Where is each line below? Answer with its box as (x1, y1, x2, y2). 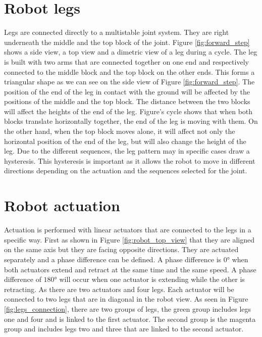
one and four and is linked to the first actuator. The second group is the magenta (4, 313, 256, 324)
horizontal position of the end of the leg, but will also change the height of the (4, 135, 246, 146)
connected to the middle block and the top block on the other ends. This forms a (4, 66, 255, 77)
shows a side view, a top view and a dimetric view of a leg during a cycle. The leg (4, 46, 257, 57)
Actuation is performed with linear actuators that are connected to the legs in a (4, 224, 251, 235)
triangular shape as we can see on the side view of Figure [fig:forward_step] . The (4, 76, 255, 87)
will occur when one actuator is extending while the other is (59, 274, 245, 284)
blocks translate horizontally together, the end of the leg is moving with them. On (4, 116, 258, 126)
